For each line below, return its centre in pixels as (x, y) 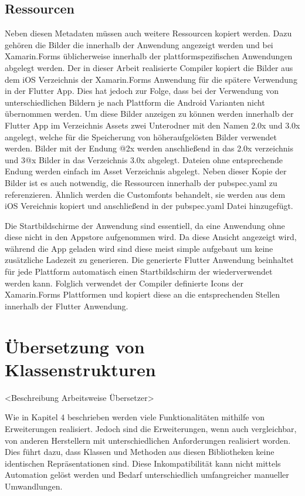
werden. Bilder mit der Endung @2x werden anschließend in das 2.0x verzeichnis (149, 148)
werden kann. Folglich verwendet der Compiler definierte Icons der (124, 283)
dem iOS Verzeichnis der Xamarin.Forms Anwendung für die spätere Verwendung (151, 79)
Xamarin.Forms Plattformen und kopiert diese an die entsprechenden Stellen (143, 294)
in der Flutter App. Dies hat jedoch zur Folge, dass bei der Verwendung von (142, 91)
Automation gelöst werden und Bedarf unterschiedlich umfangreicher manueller (147, 475)
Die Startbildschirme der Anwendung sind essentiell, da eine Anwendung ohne (145, 225)
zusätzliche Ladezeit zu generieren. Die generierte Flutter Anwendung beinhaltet (149, 260)
